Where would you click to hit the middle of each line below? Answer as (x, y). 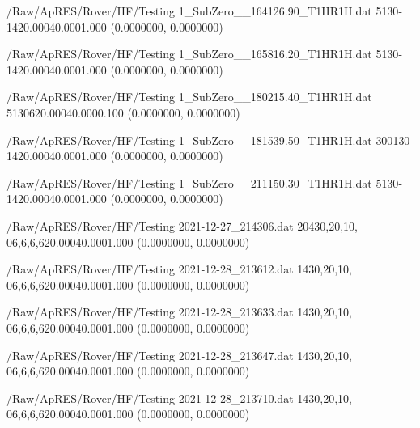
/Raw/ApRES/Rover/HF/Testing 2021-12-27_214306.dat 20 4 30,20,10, (182, 225)
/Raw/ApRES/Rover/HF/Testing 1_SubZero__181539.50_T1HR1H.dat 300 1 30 (208, 140)
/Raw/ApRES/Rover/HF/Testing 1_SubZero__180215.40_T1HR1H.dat (189, 97)
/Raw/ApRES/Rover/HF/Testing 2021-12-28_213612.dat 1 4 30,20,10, (179, 269)
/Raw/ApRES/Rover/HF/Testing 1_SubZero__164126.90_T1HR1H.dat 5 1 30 (203, 11)
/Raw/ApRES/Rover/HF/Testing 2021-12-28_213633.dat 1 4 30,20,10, (179, 312)
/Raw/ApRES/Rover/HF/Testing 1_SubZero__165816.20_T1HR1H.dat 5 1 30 (203, 54)
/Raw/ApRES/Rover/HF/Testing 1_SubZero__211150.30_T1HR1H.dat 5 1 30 (203, 182)
